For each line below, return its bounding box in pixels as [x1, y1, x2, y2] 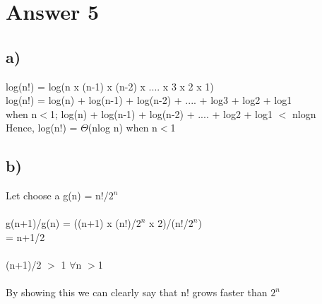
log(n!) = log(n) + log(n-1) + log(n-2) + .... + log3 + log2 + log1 [6, 93, 292, 107]
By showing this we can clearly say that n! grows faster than [6, 285, 268, 300]
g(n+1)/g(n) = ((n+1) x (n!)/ [6, 216, 136, 230]
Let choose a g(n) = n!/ [6, 188, 109, 203]
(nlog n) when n [88, 120, 157, 135]
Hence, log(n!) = [6, 120, 78, 135]
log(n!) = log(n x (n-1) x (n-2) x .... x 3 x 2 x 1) [6, 78, 214, 93]
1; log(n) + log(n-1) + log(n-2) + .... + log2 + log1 [50, 106, 273, 121]
